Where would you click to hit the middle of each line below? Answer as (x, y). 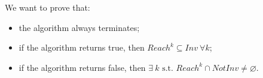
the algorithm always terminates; (79, 27)
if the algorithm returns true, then (82, 47)
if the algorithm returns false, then (82, 67)
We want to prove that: (48, 7)
